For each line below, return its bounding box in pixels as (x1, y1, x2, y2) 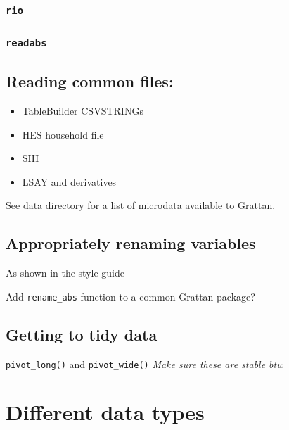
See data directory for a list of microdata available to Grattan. (6, 198, 276, 213)
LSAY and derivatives (22, 174, 117, 189)
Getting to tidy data (6, 323, 158, 345)
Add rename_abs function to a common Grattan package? (6, 289, 255, 303)
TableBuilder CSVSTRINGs (22, 103, 143, 118)
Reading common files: (6, 70, 174, 92)
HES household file (22, 127, 104, 141)
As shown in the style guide (6, 265, 124, 280)
